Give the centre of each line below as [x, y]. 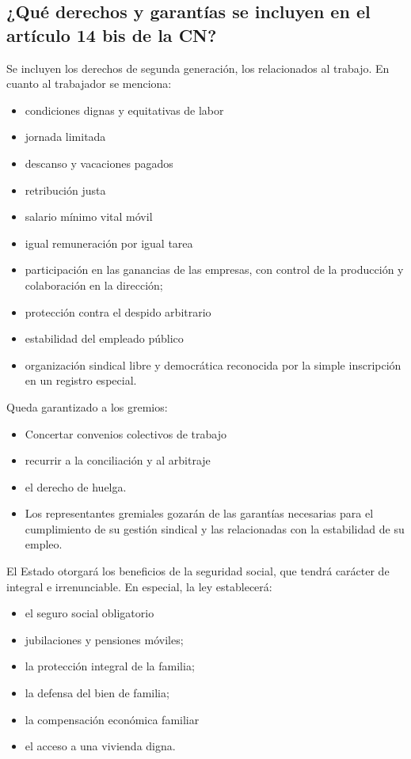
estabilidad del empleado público [104, 338]
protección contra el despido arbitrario [118, 311]
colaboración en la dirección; [94, 285]
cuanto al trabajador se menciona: [89, 83]
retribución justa [65, 190]
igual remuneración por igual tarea [109, 243]
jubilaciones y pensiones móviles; [104, 639]
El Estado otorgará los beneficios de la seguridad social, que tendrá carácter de [198, 571]
